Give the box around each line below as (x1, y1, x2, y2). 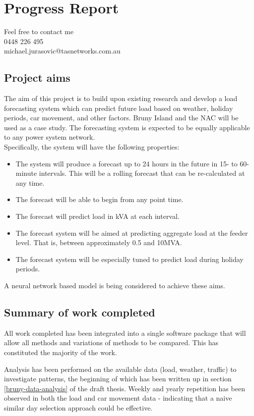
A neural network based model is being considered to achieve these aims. (4, 280, 225, 291)
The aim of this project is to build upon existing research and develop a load (4, 93, 238, 104)
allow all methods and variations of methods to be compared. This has (4, 337, 219, 348)
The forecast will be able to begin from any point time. (15, 194, 184, 205)
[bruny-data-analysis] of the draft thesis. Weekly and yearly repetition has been (4, 383, 245, 393)
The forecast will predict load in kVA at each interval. (15, 211, 180, 221)
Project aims (4, 70, 70, 85)
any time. (15, 177, 45, 188)
